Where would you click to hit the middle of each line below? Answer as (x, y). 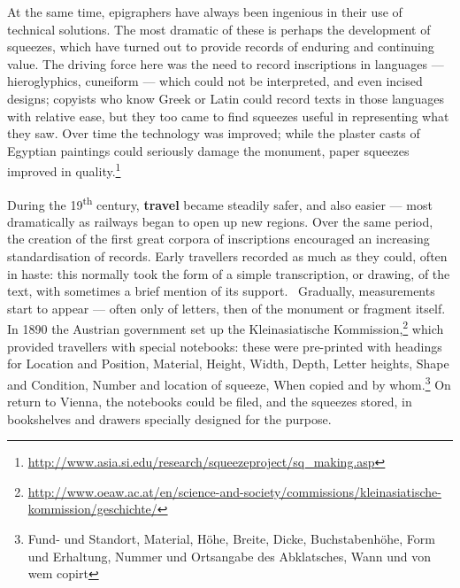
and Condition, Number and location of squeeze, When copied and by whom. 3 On (229, 383)
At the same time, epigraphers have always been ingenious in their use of (205, 12)
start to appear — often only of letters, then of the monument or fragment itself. (226, 308)
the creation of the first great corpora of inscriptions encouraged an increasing (218, 239)
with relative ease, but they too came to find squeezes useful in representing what (228, 116)
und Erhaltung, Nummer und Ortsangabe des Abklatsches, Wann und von (230, 556)
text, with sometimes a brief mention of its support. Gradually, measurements (221, 291)
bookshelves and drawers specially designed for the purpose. (169, 418)
